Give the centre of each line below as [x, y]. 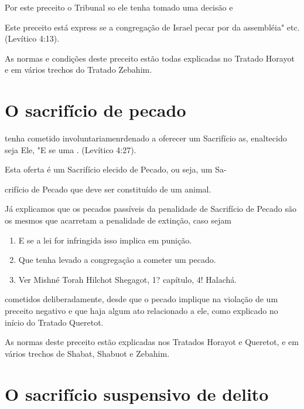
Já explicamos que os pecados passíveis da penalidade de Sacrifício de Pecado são [151, 209]
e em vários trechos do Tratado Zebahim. [78, 70]
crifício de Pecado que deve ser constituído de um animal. [108, 189]
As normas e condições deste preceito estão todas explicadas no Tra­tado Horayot [150, 58]
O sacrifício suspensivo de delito [137, 393]
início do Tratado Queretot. [54, 322]
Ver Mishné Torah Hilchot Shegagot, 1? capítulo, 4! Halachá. [128, 279]
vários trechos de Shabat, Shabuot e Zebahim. [87, 353]
